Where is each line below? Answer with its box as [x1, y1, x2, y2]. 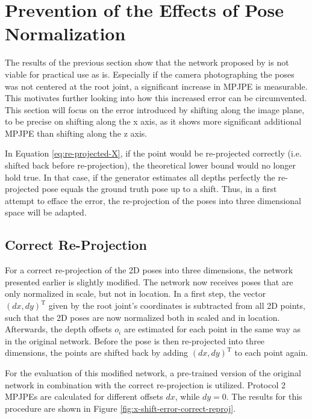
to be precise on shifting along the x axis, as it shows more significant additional [5, 115, 302, 128]
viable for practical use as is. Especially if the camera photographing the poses [5, 67, 295, 80]
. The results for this [226, 390, 302, 403]
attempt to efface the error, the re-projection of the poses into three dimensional [5, 194, 301, 206]
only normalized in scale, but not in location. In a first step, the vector [5, 287, 266, 300]
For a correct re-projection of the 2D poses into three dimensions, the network [5, 264, 293, 276]
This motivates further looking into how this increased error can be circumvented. [5, 92, 307, 104]
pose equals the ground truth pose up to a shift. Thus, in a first [42, 182, 277, 195]
